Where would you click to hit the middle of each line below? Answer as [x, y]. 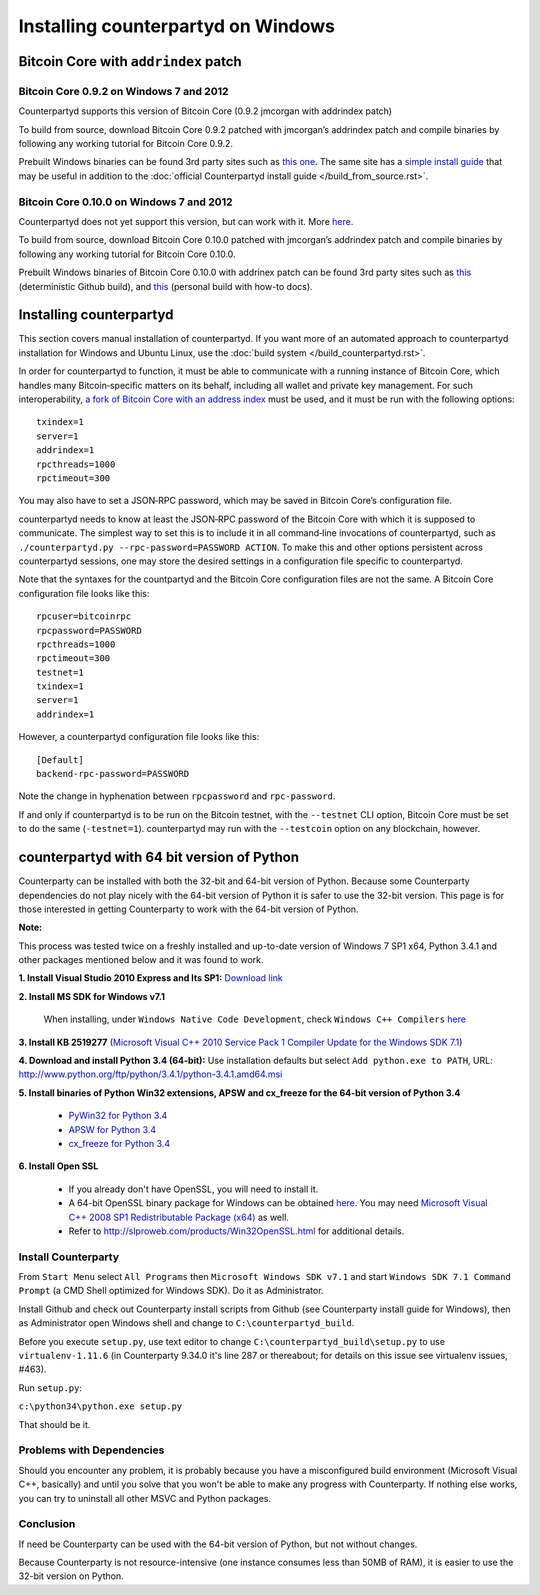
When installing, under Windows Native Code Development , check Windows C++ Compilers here [255, 1019]
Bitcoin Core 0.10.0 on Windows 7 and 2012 [125, 202]
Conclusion [47, 1524]
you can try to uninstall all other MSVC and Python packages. [145, 1498]
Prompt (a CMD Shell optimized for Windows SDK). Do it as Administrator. [171, 1291]
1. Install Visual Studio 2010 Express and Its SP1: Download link [151, 978]
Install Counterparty [69, 1257]
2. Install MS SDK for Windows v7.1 [91, 996]
